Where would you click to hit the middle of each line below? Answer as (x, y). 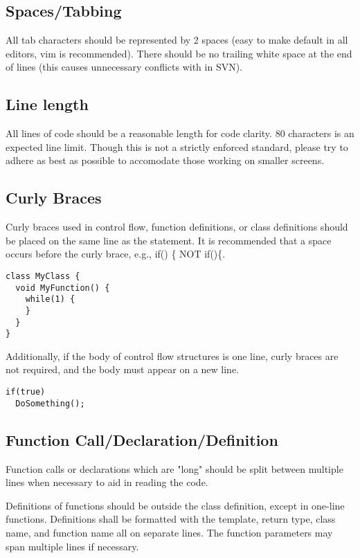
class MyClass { (43, 276)
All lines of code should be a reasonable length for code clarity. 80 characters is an (180, 133)
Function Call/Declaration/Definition (142, 439)
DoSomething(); (50, 403)
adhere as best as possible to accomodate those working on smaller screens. (165, 160)
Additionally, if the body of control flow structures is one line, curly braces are (172, 355)
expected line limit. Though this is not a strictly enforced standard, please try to (177, 146)
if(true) (26, 392)
